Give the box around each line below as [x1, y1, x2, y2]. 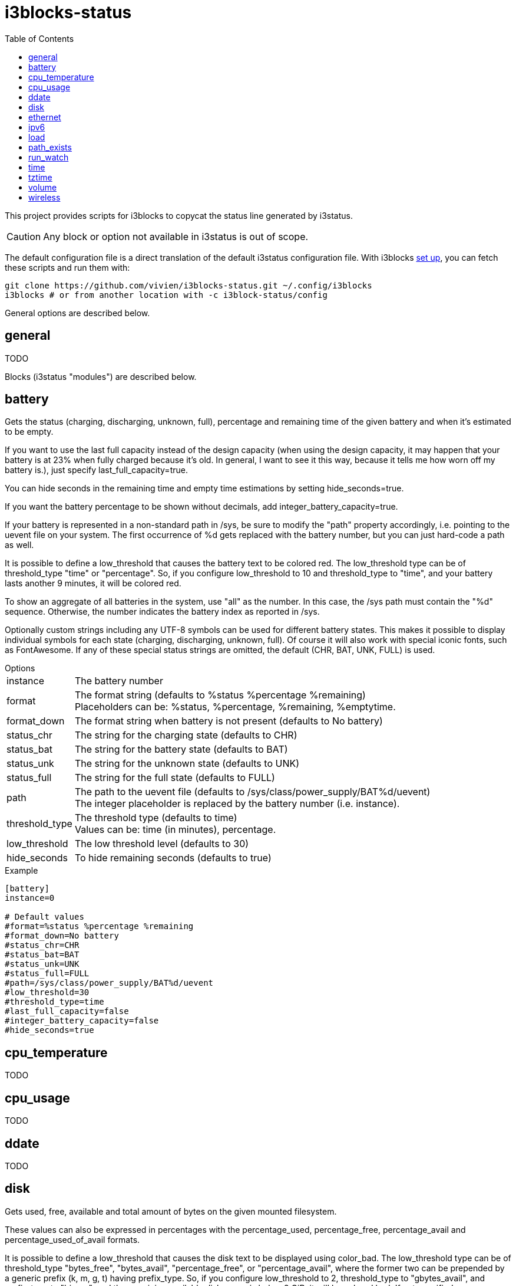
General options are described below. [5, 307, 150, 318]
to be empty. [5, 427, 54, 437]
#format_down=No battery [5, 931, 119, 941]
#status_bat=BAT [5, 950, 80, 960]
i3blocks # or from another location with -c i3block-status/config [5, 290, 328, 300]
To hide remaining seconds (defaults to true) [74, 852, 272, 864]
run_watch [28, 152, 69, 162]
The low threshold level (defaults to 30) [74, 838, 249, 850]
